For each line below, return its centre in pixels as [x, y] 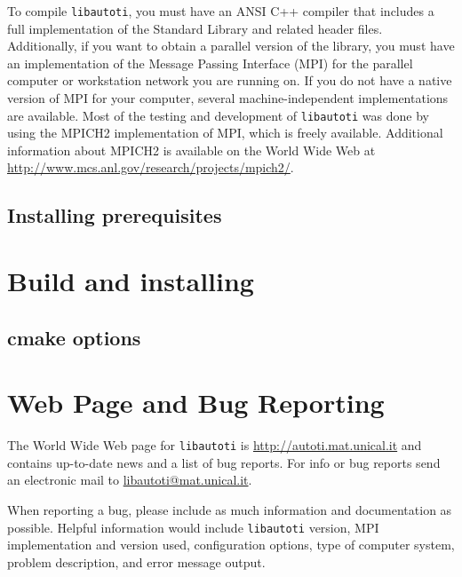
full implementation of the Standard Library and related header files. [195, 28]
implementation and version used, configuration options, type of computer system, [231, 545]
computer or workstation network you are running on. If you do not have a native [230, 80]
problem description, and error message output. [136, 561]
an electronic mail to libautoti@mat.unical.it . [130, 480]
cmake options [74, 337]
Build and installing [131, 281]
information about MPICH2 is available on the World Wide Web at [191, 150]
